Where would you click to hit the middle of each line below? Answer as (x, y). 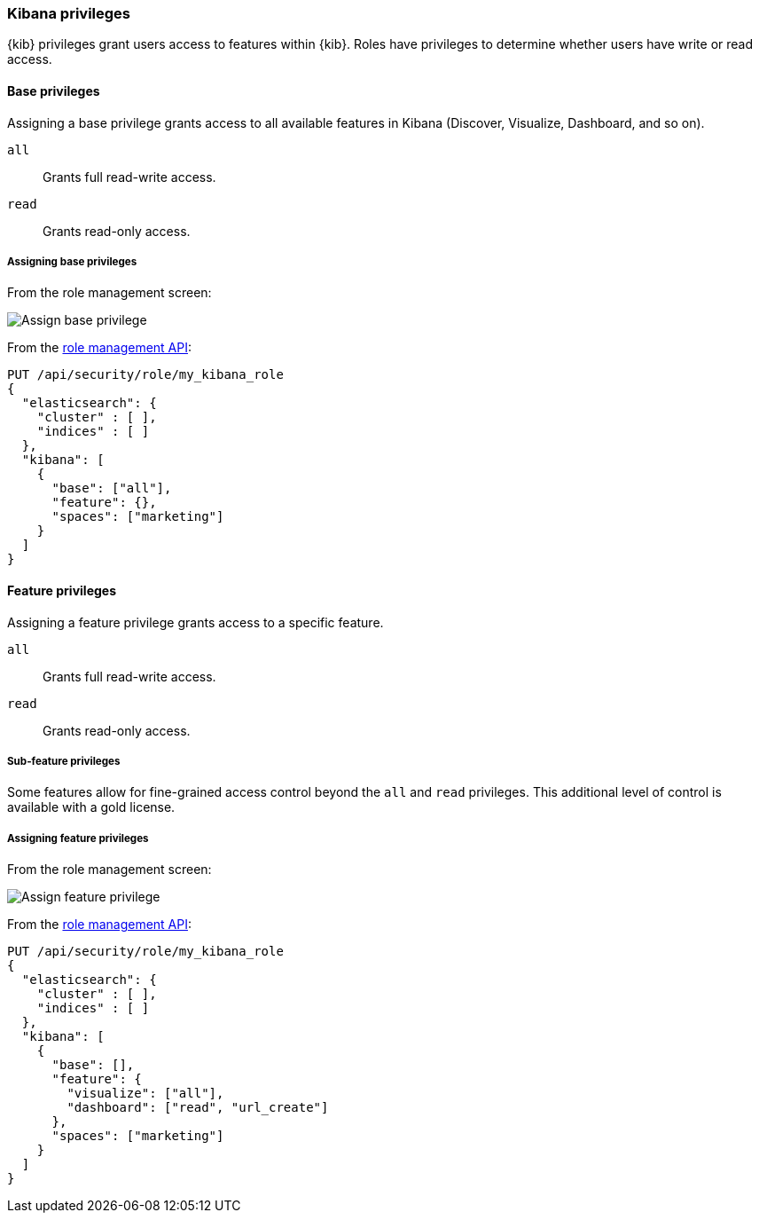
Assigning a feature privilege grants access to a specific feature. (196, 622)
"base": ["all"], (112, 488)
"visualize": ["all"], (145, 1094)
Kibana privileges (69, 13)
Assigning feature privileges (78, 838)
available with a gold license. (91, 807)
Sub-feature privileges (64, 761)
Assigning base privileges (72, 261)
